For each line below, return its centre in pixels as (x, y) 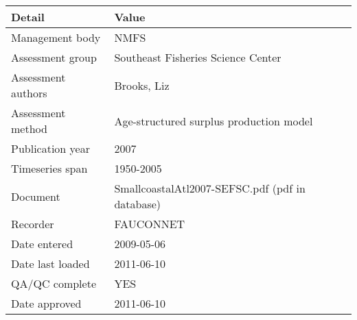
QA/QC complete (54, 283)
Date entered (42, 244)
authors (29, 93)
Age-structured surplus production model (214, 121)
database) (138, 204)
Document (36, 196)
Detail (28, 17)
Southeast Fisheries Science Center (198, 57)
